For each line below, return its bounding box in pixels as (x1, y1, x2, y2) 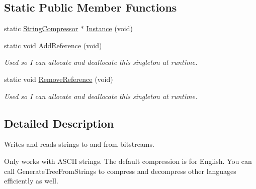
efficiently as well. (4, 175, 58, 186)
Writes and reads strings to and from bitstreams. (4, 139, 154, 149)
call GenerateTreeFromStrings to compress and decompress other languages (4, 165, 236, 176)
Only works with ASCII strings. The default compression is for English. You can (4, 155, 252, 166)
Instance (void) (86, 23, 133, 34)
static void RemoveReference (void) (4, 73, 113, 84)
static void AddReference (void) (4, 40, 102, 50)
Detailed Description (4, 115, 114, 131)
